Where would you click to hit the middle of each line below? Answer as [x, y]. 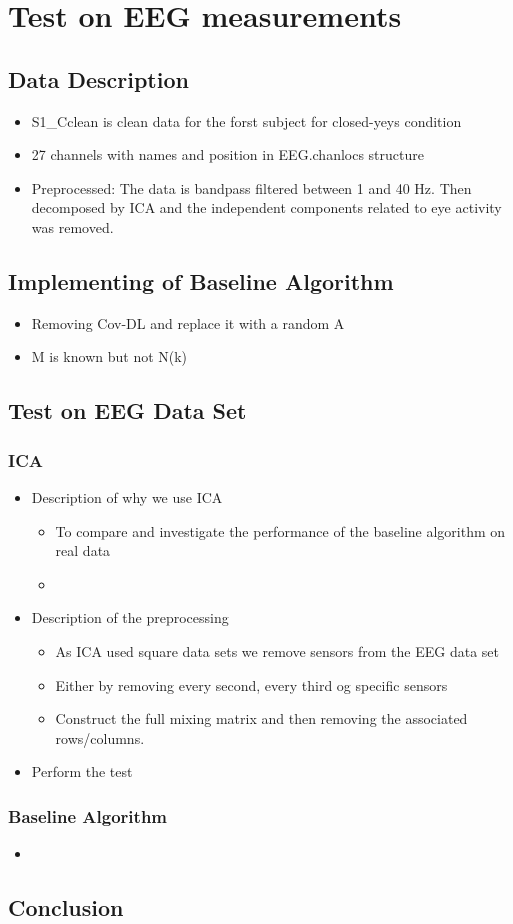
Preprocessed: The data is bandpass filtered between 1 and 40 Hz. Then [251, 187]
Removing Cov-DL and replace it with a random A [188, 322]
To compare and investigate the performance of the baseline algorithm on [280, 530]
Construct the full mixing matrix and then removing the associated [261, 718]
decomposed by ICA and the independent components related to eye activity [266, 207]
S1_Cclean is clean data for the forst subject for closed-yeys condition [246, 120]
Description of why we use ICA [127, 496]
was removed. [72, 226]
